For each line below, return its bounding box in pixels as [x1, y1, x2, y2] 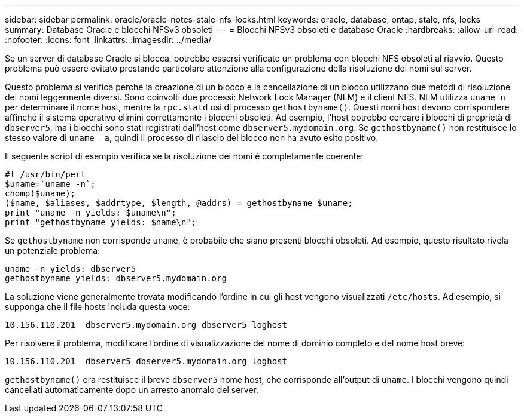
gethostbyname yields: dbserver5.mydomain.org [5, 273, 227, 283]
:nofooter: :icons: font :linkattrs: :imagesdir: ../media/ [5, 35, 212, 45]
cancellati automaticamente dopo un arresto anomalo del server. [5, 385, 259, 395]
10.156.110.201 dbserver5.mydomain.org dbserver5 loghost [5, 320, 288, 330]
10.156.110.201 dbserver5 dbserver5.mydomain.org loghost [5, 356, 288, 366]
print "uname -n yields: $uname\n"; [5, 208, 176, 217]
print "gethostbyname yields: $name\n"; [5, 217, 197, 227]
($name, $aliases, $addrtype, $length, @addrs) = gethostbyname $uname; [5, 198, 353, 208]
